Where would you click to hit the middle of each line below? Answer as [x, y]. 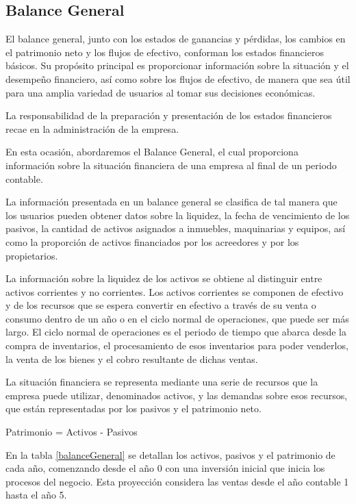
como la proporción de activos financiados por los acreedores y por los [152, 241]
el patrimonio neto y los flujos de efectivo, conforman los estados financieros [165, 52]
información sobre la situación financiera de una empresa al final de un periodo [171, 165]
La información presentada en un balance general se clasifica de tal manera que [171, 202]
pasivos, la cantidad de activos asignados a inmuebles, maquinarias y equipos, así [176, 228]
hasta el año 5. [36, 495]
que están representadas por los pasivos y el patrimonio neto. [133, 408]
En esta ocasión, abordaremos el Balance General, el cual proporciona [152, 152]
